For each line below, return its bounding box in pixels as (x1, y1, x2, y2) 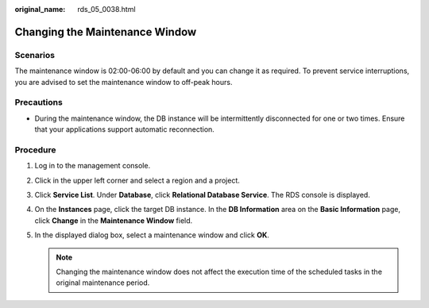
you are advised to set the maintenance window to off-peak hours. (14, 77, 233, 87)
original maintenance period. (56, 278, 150, 287)
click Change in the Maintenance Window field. (34, 215, 193, 225)
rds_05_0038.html (77, 5, 136, 13)
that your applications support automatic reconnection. (34, 125, 214, 134)
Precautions (14, 97, 63, 108)
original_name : (14, 5, 66, 13)
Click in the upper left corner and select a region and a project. (34, 175, 240, 185)
